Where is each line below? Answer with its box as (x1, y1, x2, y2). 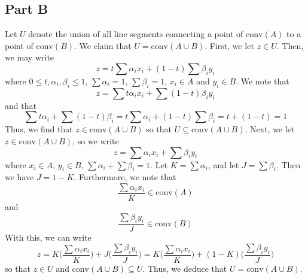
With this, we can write (5, 231, 92, 244)
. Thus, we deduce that (142, 262, 227, 274)
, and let (208, 158, 239, 171)
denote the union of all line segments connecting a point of (28, 28, 243, 40)
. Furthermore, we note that (74, 171, 176, 183)
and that (5, 99, 36, 111)
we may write (5, 51, 54, 63)
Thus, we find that (5, 123, 73, 135)
